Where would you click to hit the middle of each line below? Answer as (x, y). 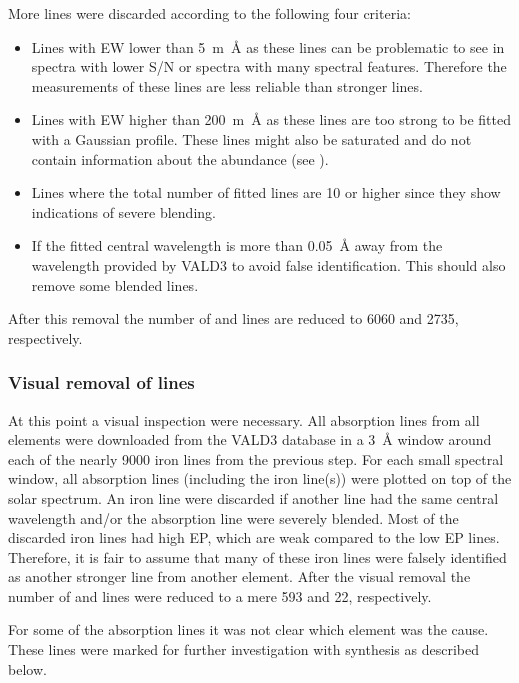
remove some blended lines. (115, 284)
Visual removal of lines (101, 382)
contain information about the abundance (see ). (180, 158)
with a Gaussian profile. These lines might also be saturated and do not (251, 138)
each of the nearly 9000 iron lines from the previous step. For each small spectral (256, 458)
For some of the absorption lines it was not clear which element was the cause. (248, 629)
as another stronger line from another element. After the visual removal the (239, 576)
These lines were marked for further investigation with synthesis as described (243, 649)
